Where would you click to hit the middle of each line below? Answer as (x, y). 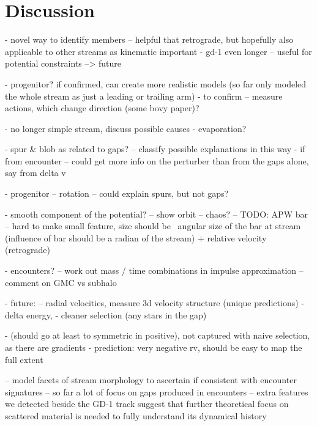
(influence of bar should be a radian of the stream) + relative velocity (136, 237)
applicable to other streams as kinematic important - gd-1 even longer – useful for (158, 51)
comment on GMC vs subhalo (61, 282)
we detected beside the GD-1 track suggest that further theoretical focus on (147, 404)
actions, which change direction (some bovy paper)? (102, 108)
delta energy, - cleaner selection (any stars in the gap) (106, 314)
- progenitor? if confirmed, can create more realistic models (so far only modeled (156, 83)
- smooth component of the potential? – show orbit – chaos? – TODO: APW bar (156, 214)
